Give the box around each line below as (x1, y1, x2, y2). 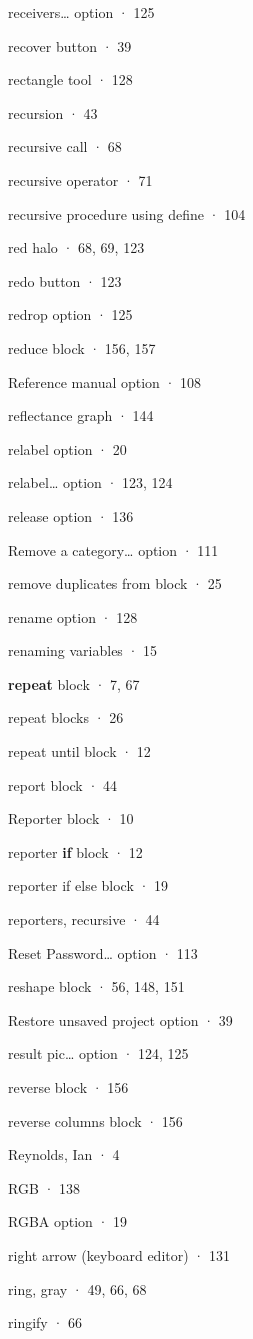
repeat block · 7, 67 (8, 673, 140, 694)
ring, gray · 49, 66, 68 (8, 1278, 147, 1299)
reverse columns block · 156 (8, 1110, 183, 1131)
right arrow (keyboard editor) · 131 (8, 1244, 230, 1265)
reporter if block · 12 (8, 841, 143, 862)
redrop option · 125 (8, 304, 133, 325)
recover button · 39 (8, 35, 132, 56)
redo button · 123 (8, 270, 122, 291)
